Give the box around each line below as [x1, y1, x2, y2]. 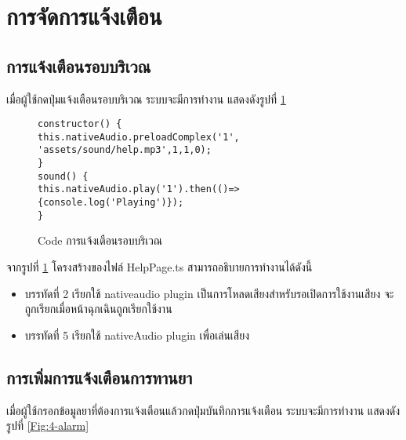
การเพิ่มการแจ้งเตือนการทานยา [6, 365, 193, 389]
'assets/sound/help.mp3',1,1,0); [38, 144, 212, 156]
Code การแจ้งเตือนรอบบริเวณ [38, 232, 163, 249]
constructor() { [38, 118, 122, 130]
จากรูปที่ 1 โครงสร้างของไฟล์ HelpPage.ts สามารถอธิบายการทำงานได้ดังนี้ [6, 259, 313, 275]
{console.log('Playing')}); [38, 197, 184, 209]
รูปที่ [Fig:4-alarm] [6, 417, 89, 434]
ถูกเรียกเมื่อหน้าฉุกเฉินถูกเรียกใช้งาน [24, 300, 172, 317]
